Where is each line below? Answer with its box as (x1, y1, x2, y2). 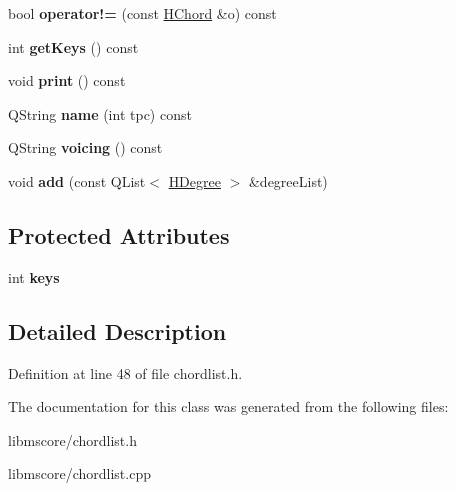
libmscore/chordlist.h (8, 429, 137, 450)
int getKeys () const (8, 36, 139, 57)
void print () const (8, 70, 126, 91)
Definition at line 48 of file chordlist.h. (8, 362, 243, 383)
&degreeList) (248, 170, 328, 191)
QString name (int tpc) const (8, 103, 192, 124)
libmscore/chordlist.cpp (8, 463, 151, 484)
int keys (8, 266, 60, 287)
